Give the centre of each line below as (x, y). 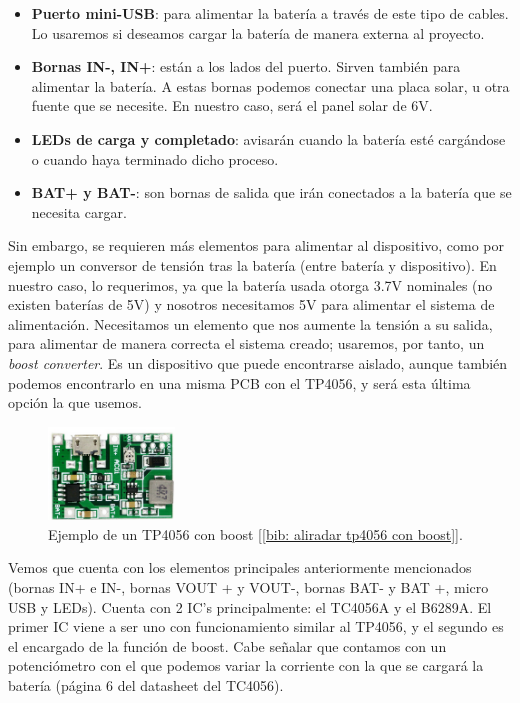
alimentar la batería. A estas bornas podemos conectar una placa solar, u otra (270, 85)
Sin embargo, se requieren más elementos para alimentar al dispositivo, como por (256, 245)
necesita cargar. (79, 211)
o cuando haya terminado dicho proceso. (155, 158)
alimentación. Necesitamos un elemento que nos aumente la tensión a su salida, (250, 323)
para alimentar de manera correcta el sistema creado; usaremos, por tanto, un (246, 343)
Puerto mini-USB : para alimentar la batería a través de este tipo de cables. (270, 13)
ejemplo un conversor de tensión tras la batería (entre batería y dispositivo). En (252, 264)
